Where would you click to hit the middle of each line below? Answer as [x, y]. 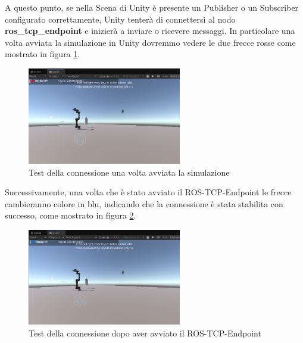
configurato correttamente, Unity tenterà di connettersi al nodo [120, 19]
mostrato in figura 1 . [43, 54]
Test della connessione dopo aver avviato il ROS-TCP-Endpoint [145, 333]
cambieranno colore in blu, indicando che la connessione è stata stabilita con [144, 203]
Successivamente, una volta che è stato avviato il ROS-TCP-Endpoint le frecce [148, 192]
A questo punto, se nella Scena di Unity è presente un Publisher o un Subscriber [152, 7]
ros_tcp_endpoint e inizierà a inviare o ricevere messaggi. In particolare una [150, 31]
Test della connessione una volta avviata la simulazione [129, 172]
